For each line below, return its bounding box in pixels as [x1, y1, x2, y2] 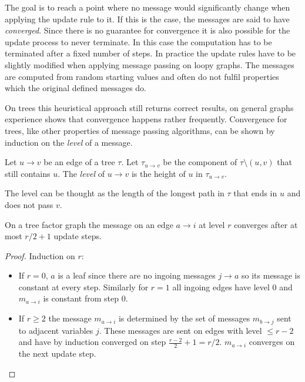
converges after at [234, 218, 298, 230]
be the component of [163, 156, 237, 168]
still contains [5, 167, 51, 179]
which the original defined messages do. [5, 82, 146, 94]
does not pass [5, 198, 53, 210]
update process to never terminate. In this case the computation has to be [5, 35, 272, 48]
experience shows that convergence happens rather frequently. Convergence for [5, 113, 287, 125]
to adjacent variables [18, 324, 93, 336]
